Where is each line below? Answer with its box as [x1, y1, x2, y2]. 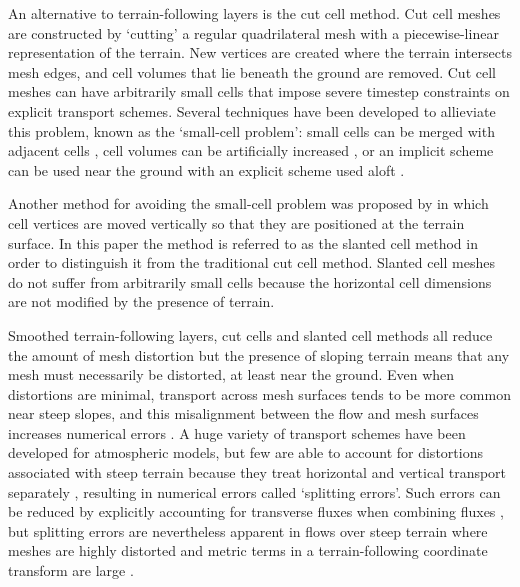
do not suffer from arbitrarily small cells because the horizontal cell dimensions [8, 271, 492, 292]
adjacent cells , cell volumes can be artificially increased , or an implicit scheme [8, 140, 494, 161]
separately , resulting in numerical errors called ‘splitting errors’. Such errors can [8, 481, 501, 502]
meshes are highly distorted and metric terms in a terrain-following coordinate [8, 540, 488, 561]
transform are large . [8, 560, 134, 581]
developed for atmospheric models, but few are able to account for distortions [8, 442, 483, 463]
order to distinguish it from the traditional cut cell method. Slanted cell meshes [8, 252, 495, 273]
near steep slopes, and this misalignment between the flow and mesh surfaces [8, 403, 479, 424]
